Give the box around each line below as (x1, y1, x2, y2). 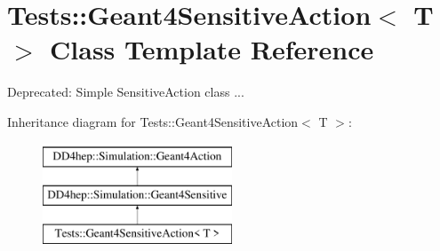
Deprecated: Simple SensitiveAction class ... (7, 82, 244, 101)
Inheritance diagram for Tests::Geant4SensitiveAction (7, 112, 299, 130)
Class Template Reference (50, 31, 374, 67)
